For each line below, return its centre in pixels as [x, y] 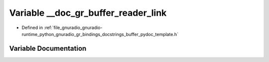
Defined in [32, 28]
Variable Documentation [48, 48]
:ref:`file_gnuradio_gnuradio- [73, 28]
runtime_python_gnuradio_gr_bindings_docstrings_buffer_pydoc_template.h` [100, 34]
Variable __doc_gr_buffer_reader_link [88, 13]
